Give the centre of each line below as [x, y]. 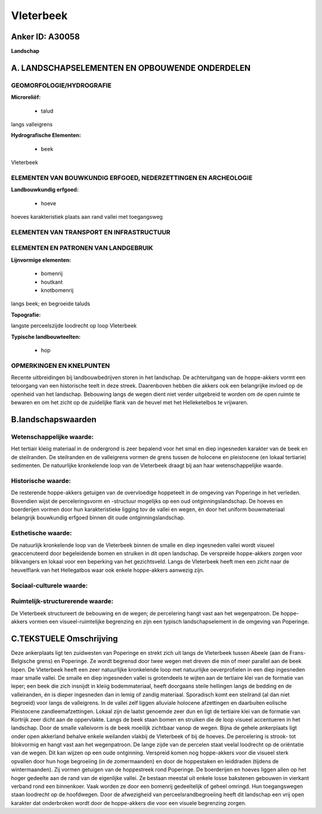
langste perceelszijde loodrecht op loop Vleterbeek [74, 326]
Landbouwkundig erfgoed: [45, 190]
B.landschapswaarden [54, 420]
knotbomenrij [57, 290]
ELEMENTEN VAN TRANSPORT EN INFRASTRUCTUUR [91, 232]
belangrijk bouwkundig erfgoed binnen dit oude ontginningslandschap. [98, 518]
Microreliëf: [26, 97]
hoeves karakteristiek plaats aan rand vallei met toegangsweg [87, 217]
